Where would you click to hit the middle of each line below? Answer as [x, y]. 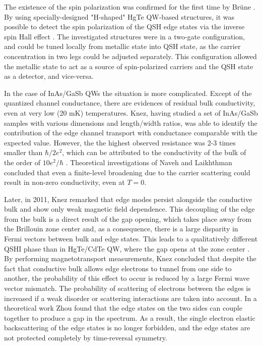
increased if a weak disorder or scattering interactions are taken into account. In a [130, 298]
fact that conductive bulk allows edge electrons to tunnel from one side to [118, 268]
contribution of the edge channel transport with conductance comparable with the [131, 133]
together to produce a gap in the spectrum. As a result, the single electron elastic [130, 317]
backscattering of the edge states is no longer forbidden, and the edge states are [127, 328]
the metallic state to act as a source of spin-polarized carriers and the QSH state [129, 66]
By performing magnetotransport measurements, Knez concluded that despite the [130, 258]
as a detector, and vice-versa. [49, 76]
